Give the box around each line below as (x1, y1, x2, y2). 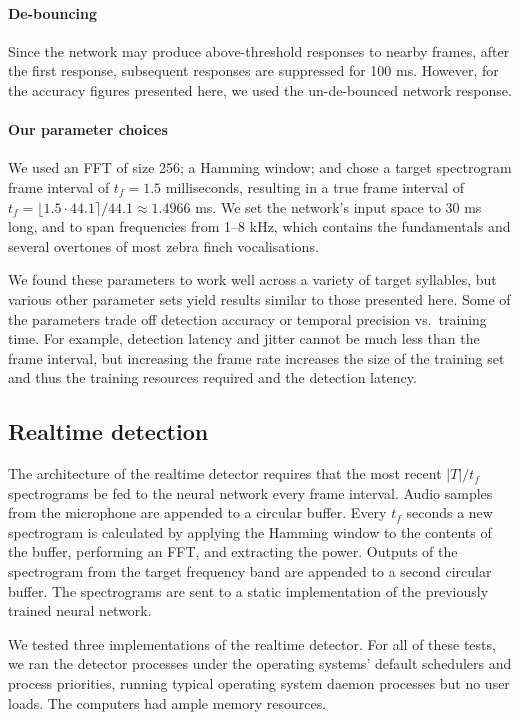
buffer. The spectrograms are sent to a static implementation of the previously (8, 580, 489, 601)
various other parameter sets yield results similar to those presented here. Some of (8, 288, 511, 309)
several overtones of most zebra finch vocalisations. (8, 235, 319, 256)
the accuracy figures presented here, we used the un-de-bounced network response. (8, 79, 512, 100)
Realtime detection (8, 416, 209, 447)
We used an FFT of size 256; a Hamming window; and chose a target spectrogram (8, 157, 512, 178)
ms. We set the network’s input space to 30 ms (195, 196, 482, 217)
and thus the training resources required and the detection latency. (8, 367, 417, 388)
